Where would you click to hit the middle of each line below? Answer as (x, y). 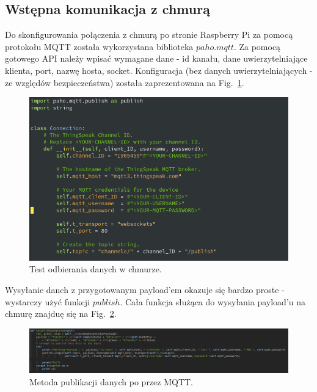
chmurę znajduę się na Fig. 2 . (61, 314)
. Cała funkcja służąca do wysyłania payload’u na (213, 301)
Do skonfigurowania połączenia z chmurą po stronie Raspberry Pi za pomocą (149, 34)
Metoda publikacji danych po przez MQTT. (111, 381)
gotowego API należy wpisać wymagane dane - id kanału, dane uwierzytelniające (156, 58)
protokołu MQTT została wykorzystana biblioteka (99, 46)
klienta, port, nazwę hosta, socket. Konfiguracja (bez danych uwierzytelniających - (159, 70)
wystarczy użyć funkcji (47, 301)
